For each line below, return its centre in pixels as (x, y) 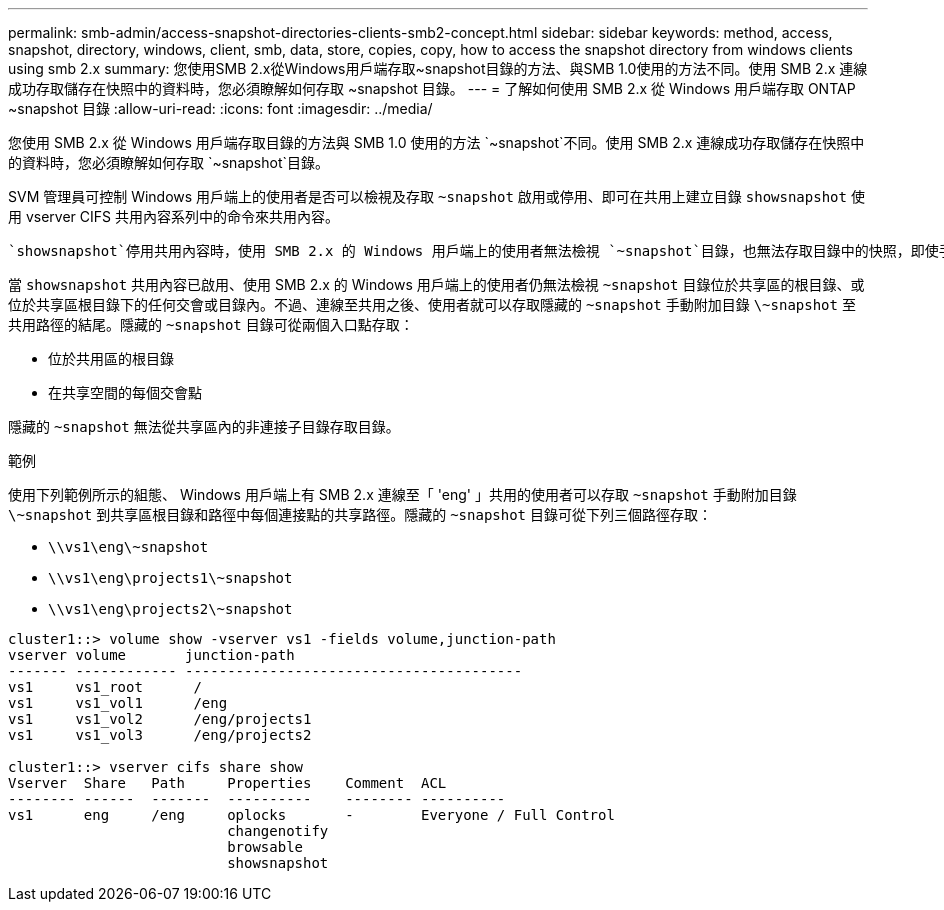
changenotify (278, 831)
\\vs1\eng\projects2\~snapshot (170, 609)
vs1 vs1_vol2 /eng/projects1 (160, 719)
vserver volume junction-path (151, 655)
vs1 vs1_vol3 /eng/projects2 (160, 735)
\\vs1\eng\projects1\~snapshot (170, 578)
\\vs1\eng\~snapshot (128, 547)
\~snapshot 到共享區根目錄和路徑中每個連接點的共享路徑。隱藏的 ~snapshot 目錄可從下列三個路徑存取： (360, 514)
